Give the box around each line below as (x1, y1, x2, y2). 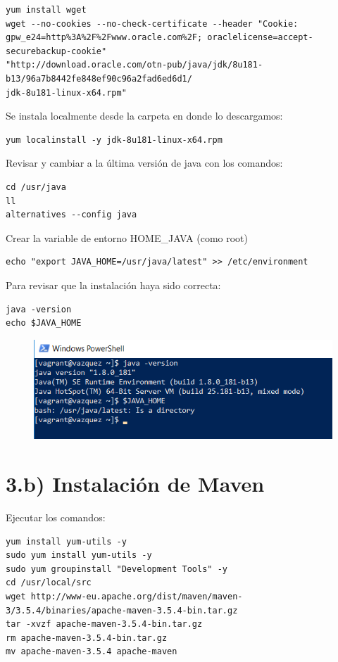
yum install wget (6, 5, 87, 15)
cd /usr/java (6, 182, 66, 192)
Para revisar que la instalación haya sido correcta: (6, 277, 221, 292)
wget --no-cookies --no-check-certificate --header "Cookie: (6, 18, 299, 29)
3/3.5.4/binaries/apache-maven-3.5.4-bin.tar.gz (6, 605, 238, 616)
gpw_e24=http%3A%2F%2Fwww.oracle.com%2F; (6, 32, 203, 43)
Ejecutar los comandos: (6, 509, 106, 524)
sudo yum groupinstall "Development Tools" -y (6, 564, 227, 574)
